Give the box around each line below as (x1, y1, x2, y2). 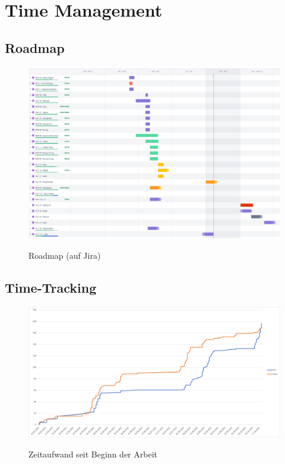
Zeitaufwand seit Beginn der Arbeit (28, 447, 157, 460)
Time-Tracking (5, 278, 97, 296)
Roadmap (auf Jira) (28, 249, 101, 261)
